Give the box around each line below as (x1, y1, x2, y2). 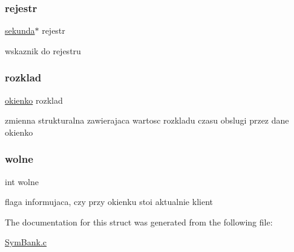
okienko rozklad (5, 93, 63, 106)
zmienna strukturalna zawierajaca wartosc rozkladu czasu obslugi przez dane (5, 114, 289, 127)
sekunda (5, 24, 35, 37)
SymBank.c (5, 236, 47, 248)
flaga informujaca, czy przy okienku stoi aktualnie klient (5, 195, 213, 208)
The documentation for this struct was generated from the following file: (5, 215, 273, 228)
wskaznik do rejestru (5, 44, 81, 57)
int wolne (5, 175, 39, 187)
